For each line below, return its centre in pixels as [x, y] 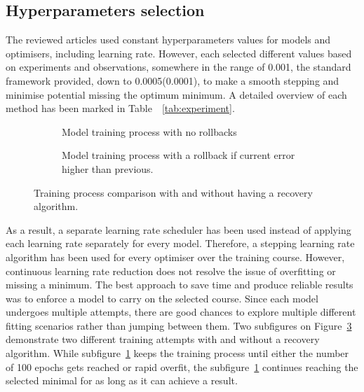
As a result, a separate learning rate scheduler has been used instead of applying [178, 229]
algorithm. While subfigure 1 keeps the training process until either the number [177, 353]
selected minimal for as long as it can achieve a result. [122, 380]
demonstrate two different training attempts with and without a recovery [163, 339]
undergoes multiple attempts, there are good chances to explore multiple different [181, 312]
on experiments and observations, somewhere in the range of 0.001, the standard [178, 67]
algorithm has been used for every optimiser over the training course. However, [175, 257]
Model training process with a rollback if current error [178, 155]
